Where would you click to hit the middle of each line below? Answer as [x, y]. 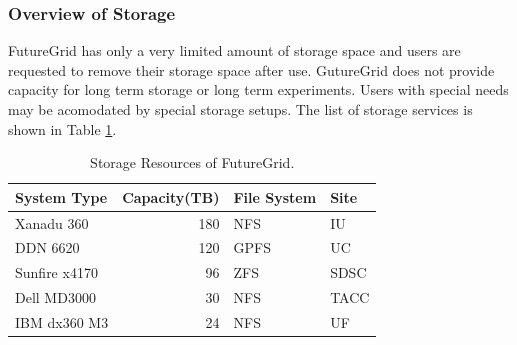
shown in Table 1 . [62, 128]
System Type [61, 196]
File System [275, 196]
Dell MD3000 [55, 297]
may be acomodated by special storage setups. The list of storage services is [240, 109]
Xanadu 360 [52, 222]
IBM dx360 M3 [62, 322]
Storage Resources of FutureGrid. [192, 162]
